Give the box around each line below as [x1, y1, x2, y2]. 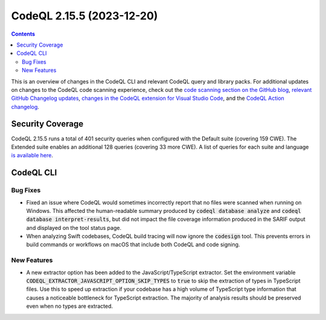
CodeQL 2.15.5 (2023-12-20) [11, 9, 158, 22]
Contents [11, 30, 36, 38]
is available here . [11, 152, 54, 159]
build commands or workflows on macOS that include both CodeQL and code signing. [26, 241, 240, 248]
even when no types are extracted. [26, 302, 113, 310]
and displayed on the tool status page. [26, 224, 122, 231]
